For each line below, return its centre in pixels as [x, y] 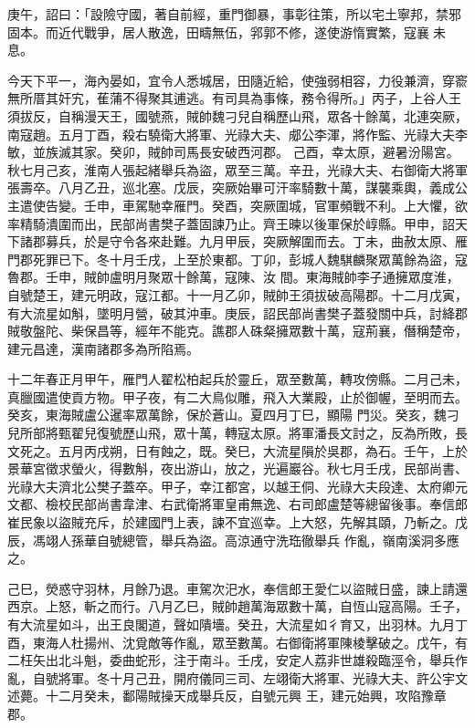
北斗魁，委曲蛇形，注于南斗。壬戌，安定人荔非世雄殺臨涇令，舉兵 [256, 660]
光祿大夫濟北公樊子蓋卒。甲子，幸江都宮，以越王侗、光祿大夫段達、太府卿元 [237, 486]
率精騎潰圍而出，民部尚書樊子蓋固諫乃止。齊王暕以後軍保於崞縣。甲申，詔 [231, 223]
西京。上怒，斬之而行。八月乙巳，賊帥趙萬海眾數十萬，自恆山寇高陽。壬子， [237, 606]
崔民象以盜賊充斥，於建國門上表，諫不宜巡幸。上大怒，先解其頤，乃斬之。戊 [237, 522]
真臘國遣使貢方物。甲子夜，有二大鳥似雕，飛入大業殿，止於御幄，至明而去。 [237, 396]
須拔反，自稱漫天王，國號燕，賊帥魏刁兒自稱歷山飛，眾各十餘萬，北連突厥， [237, 115]
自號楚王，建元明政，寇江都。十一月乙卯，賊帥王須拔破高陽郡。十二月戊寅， [237, 294]
